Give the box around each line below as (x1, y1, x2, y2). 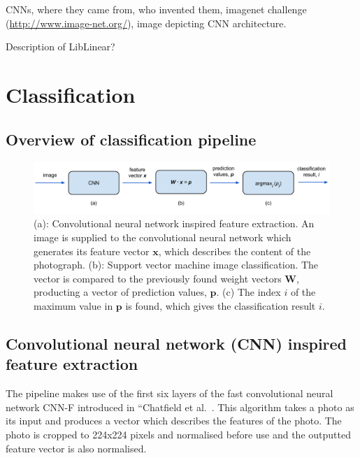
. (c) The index (216, 285, 281, 299)
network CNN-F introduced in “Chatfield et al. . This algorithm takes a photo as (6, 399, 354, 414)
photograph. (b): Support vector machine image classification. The (34, 257, 319, 272)
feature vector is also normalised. (6, 441, 147, 455)
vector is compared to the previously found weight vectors (34, 271, 282, 285)
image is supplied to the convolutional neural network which (34, 230, 291, 245)
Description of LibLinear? (6, 39, 115, 54)
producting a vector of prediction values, (34, 285, 207, 299)
